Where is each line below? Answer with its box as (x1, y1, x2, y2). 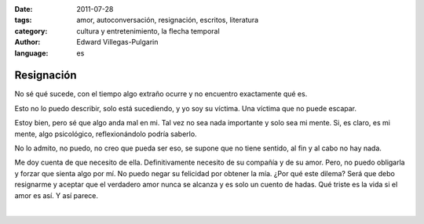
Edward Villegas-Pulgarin (76, 38, 159, 47)
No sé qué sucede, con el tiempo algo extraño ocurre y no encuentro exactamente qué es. (14, 89, 308, 99)
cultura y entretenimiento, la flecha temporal (76, 26, 220, 35)
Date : (14, 5, 33, 13)
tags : (14, 16, 32, 25)
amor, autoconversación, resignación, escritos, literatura (76, 16, 259, 25)
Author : (14, 38, 41, 47)
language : (14, 48, 49, 58)
